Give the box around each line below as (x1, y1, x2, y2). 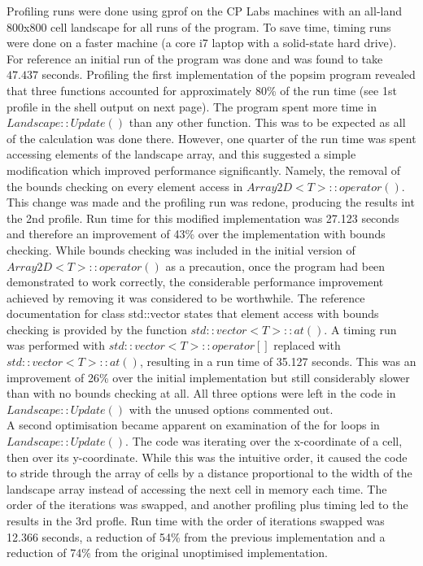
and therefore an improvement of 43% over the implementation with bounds (7, 225, 386, 242)
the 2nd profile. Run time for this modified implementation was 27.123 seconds (7, 209, 399, 226)
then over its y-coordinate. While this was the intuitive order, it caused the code (7, 448, 408, 465)
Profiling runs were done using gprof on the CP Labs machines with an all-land (7, 2, 403, 19)
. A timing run (324, 320, 397, 337)
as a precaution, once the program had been (165, 257, 386, 274)
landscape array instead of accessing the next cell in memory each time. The (7, 480, 387, 497)
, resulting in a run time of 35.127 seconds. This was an (139, 353, 416, 370)
